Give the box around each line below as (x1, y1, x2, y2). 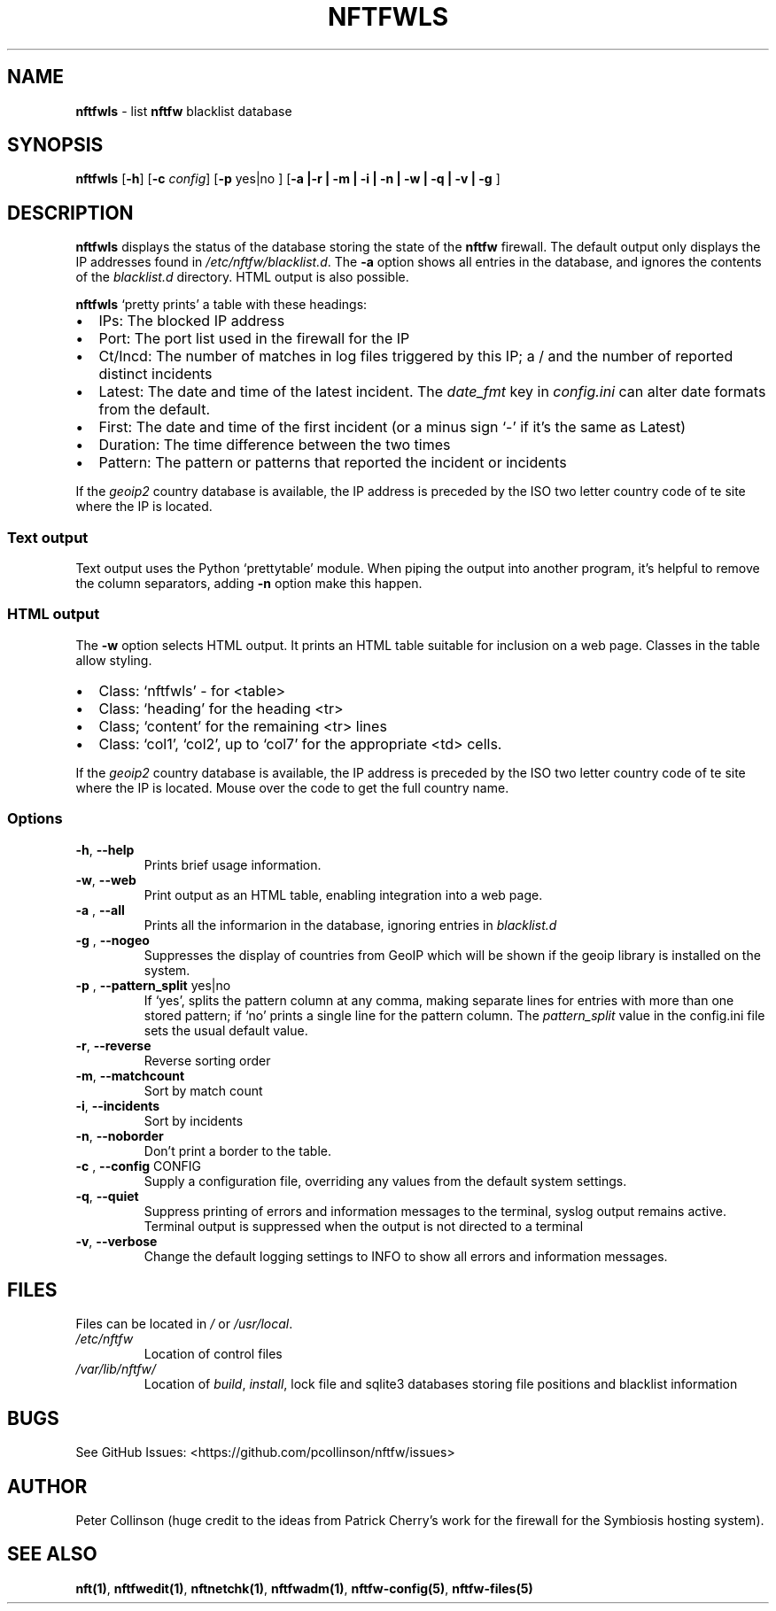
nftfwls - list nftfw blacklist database (75, 103, 292, 119)
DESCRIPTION (7, 201, 134, 224)
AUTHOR (7, 1475, 88, 1498)
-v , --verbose (75, 1233, 158, 1249)
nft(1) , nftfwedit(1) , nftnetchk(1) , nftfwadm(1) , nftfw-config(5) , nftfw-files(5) (75, 1580, 533, 1596)
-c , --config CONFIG (75, 1158, 201, 1173)
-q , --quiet (75, 1188, 139, 1204)
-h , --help (75, 841, 135, 857)
